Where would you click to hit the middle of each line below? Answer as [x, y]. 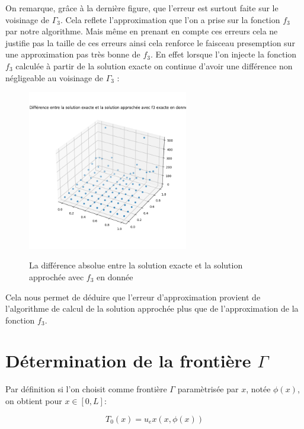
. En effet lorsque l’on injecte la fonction [223, 54]
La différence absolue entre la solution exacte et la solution [136, 265]
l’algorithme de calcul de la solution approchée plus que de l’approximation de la [152, 308]
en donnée [115, 276]
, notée [258, 389]
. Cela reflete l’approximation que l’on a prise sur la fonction [170, 19]
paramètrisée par [208, 389]
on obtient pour [34, 401]
